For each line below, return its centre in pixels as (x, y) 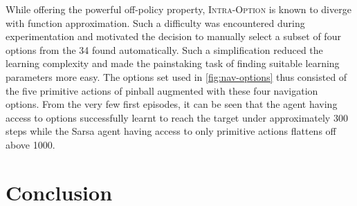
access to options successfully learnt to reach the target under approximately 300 (177, 117)
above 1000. (30, 144)
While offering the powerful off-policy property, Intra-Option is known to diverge (178, 9)
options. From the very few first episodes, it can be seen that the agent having (172, 104)
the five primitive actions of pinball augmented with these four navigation (162, 90)
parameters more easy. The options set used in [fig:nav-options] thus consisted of (176, 76)
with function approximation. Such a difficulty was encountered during (155, 22)
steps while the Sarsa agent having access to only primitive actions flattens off (171, 131)
